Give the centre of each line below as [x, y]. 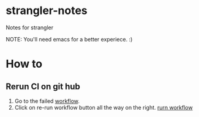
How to [24, 64]
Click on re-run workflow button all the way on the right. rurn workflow [104, 107]
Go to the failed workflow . [47, 101]
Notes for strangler [30, 27]
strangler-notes [47, 11]
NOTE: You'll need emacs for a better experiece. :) [69, 39]
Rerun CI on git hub [43, 86]
